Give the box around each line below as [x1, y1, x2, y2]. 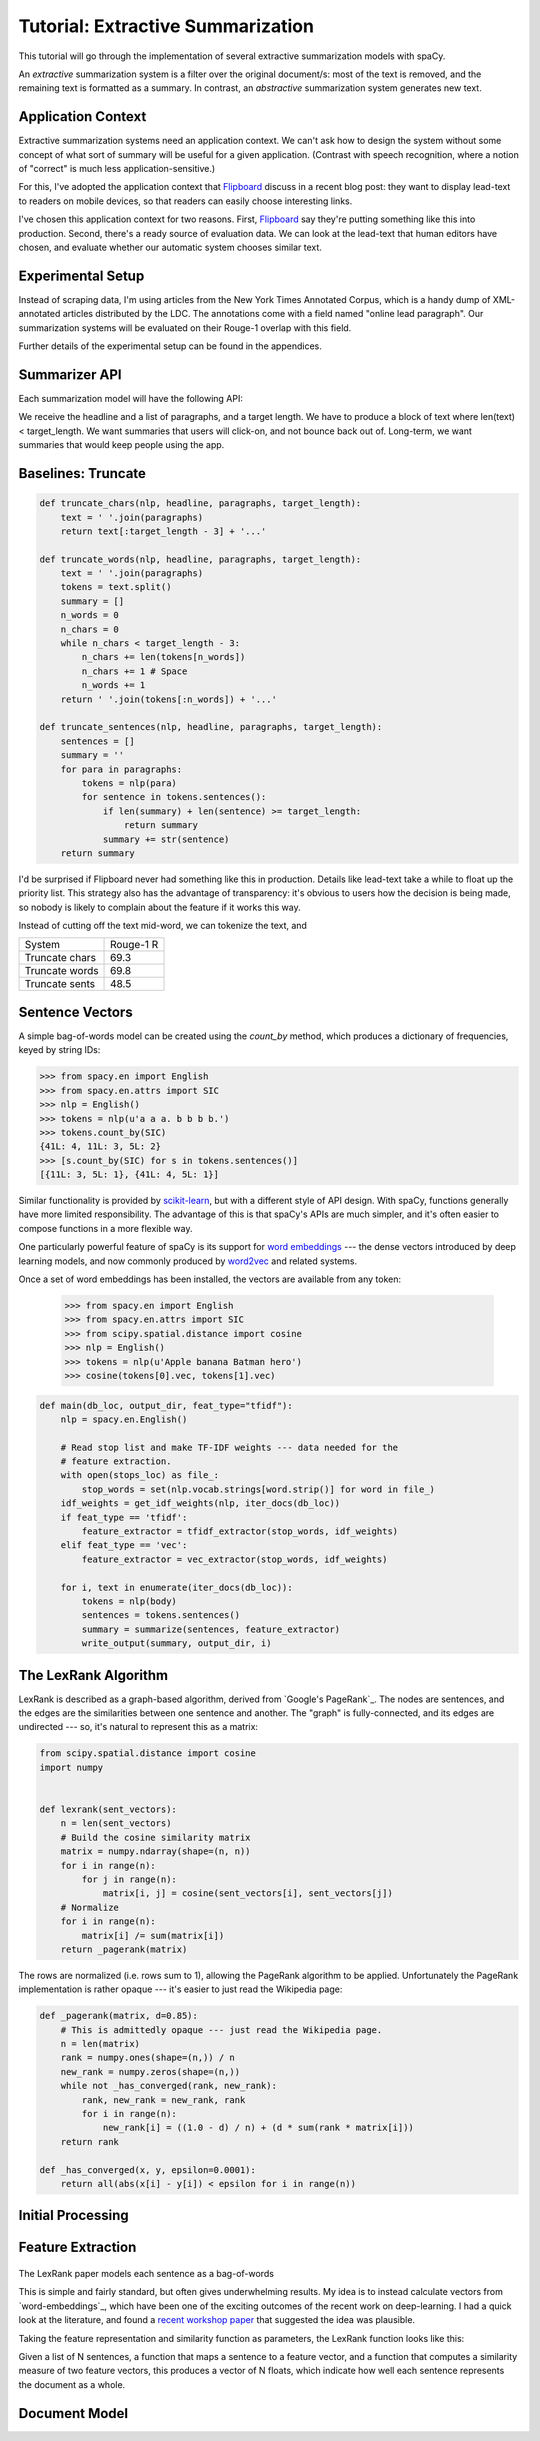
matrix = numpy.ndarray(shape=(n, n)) [60, 1846, 251, 1857]
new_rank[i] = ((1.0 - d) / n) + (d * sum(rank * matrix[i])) [102, 2122, 415, 2134]
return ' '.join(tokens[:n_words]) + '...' [60, 693, 277, 705]
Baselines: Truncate [18, 465, 147, 482]
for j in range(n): [81, 1873, 177, 1885]
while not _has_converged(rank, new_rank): [60, 2080, 277, 2092]
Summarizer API [18, 366, 122, 383]
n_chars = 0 [60, 623, 120, 635]
